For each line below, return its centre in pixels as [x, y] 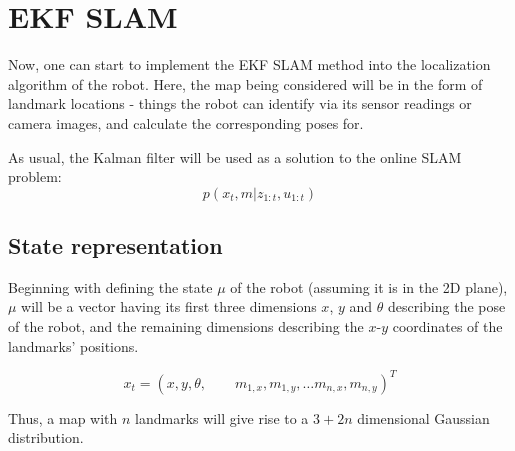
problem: [35, 176]
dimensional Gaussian [423, 417]
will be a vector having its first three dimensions [169, 306]
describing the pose [446, 306]
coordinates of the [447, 326]
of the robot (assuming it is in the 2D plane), [369, 286]
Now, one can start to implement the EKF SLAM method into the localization [249, 64]
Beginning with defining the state [110, 286]
